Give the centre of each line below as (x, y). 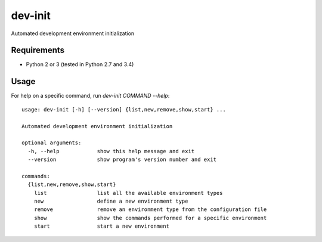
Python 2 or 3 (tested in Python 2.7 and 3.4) (80, 64)
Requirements (38, 50)
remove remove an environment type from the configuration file (150, 210)
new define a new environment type (111, 201)
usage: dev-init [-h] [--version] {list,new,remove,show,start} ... (124, 109)
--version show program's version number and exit (122, 160)
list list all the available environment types (128, 193)
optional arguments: (52, 143)
